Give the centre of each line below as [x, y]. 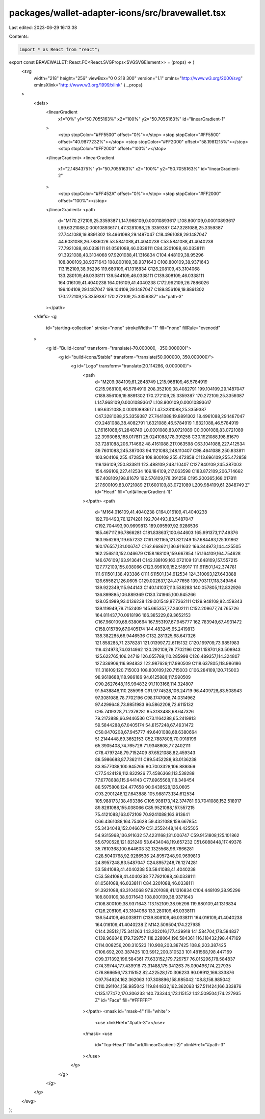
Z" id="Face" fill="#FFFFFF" [123, 1000]
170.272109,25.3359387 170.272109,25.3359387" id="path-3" [121, 296]
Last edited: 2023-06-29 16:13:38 [43, 28]
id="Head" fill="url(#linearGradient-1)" [134, 492]
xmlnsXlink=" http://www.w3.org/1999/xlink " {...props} [88, 85]
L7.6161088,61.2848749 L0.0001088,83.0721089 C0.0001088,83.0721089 [169, 430]
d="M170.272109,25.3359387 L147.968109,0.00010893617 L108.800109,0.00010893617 [147, 221]
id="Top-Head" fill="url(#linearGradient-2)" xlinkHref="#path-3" [160, 1045]
